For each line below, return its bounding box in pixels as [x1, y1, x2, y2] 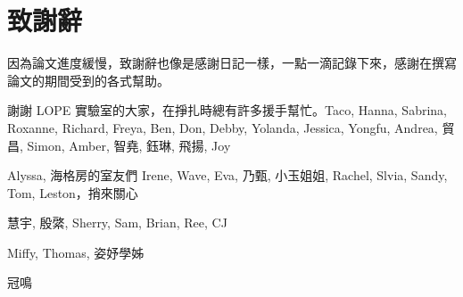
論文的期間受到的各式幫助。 [7, 70, 169, 89]
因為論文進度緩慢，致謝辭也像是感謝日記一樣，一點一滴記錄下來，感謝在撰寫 [7, 54, 457, 72]
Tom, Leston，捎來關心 [7, 183, 138, 202]
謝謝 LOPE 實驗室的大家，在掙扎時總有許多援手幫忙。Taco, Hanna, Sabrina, [7, 101, 447, 120]
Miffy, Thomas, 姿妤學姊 [7, 243, 145, 261]
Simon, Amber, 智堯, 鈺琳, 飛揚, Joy [27, 136, 231, 154]
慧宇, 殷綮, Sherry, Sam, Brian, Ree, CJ [7, 213, 227, 232]
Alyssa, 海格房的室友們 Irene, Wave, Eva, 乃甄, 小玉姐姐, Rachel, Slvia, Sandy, [7, 166, 448, 185]
